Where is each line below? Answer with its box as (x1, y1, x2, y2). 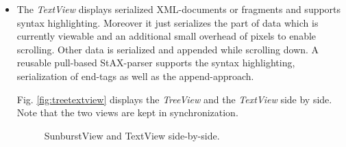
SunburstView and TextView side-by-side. (44, 128, 220, 142)
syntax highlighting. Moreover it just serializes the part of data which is (16, 15, 319, 29)
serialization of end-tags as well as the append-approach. (16, 68, 254, 83)
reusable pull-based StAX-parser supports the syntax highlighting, (16, 55, 295, 70)
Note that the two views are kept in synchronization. (16, 105, 238, 120)
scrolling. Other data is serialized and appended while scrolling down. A (16, 42, 319, 56)
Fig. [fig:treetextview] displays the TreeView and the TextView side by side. (16, 92, 332, 106)
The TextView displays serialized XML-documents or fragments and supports (16, 2, 341, 16)
